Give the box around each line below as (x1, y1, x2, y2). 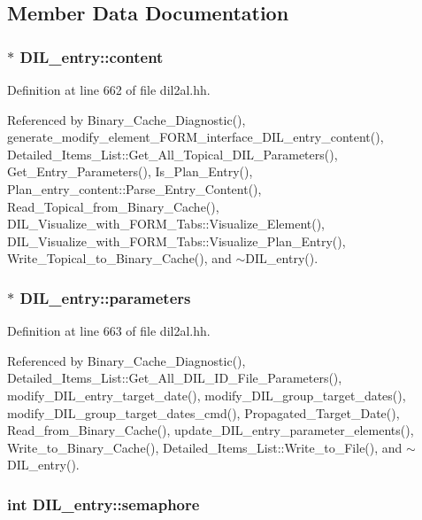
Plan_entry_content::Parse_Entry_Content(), (7, 179, 262, 198)
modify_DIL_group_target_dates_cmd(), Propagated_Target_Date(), (7, 403, 400, 422)
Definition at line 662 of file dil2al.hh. (7, 81, 211, 98)
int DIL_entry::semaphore (7, 493, 200, 515)
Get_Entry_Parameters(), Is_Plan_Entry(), (7, 162, 253, 181)
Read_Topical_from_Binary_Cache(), (7, 197, 219, 215)
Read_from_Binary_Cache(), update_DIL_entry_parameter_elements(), (7, 421, 414, 439)
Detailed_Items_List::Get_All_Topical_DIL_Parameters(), (7, 144, 338, 163)
